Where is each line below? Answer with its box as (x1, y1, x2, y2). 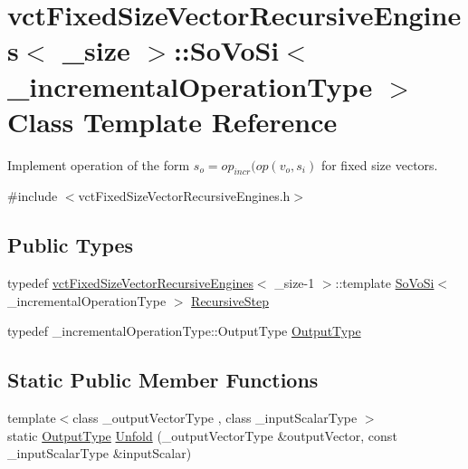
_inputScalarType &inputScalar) (7, 444, 192, 463)
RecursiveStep (191, 291, 269, 310)
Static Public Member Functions (7, 366, 319, 394)
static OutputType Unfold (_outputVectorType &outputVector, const (7, 426, 397, 445)
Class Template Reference (7, 102, 338, 139)
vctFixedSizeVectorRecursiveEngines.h (78, 187, 291, 206)
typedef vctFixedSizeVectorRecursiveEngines (7, 273, 253, 292)
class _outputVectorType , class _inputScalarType (72, 408, 358, 427)
